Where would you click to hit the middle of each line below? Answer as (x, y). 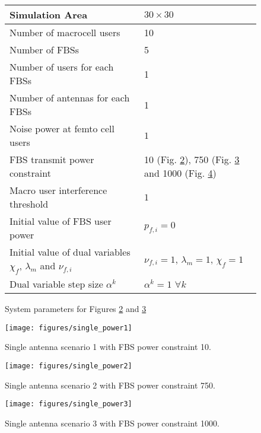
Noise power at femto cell (62, 128)
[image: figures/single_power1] (69, 328)
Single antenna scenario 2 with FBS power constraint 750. (110, 385)
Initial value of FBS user (61, 221)
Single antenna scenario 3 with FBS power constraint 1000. (112, 423)
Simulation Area (49, 15)
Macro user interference (58, 190)
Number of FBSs (44, 50)
